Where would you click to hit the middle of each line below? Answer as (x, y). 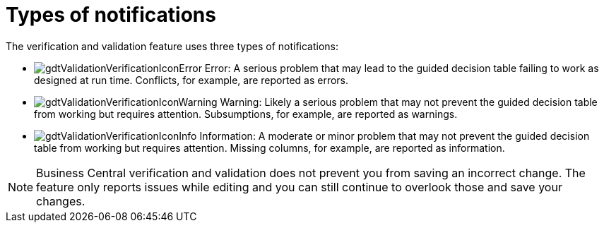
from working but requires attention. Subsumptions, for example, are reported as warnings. (246, 114)
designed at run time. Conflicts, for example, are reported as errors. (191, 80)
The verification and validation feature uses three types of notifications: (172, 46)
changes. (61, 201)
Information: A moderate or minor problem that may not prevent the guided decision (395, 136)
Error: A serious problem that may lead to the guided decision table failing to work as (402, 68)
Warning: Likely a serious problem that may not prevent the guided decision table (409, 102)
